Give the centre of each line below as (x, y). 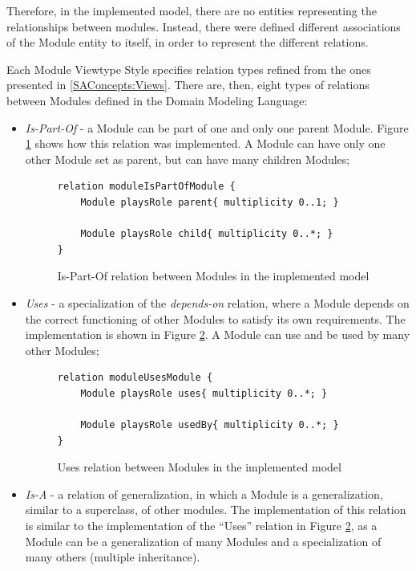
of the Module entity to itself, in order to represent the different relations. (188, 42)
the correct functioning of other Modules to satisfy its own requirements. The (215, 318)
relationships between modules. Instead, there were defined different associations (204, 26)
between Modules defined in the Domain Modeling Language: (157, 100)
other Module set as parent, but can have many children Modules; (188, 159)
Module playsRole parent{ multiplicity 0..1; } (210, 202)
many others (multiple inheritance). (113, 557)
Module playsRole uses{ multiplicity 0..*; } (204, 393)
